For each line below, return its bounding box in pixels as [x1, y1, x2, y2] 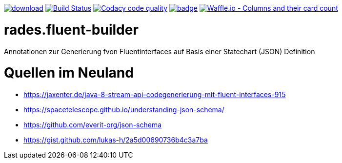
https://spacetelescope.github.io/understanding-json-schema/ [23, 105, 224, 114]
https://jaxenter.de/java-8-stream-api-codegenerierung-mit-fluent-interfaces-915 [23, 90, 286, 99]
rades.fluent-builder [4, 21, 139, 38]
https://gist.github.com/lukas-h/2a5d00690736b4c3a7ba [23, 136, 208, 144]
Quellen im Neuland [4, 64, 134, 81]
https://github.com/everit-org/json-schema [23, 121, 162, 129]
